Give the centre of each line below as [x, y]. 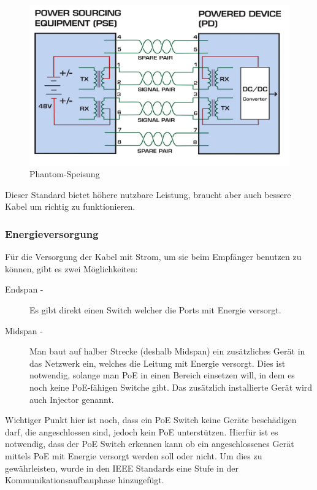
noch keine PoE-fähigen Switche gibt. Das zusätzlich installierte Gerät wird [171, 387]
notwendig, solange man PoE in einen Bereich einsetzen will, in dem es [162, 375]
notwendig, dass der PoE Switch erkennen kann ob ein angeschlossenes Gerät [150, 444]
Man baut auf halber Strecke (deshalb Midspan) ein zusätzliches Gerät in [167, 351]
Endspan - [24, 289]
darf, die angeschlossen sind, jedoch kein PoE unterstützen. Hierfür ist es [142, 431]
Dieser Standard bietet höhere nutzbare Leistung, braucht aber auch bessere [148, 194]
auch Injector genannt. [72, 399]
